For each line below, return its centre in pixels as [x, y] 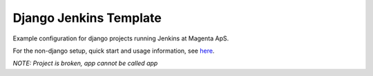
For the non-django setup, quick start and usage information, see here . [114, 51]
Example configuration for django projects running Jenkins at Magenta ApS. [121, 38]
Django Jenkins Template [87, 18]
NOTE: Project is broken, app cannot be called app [85, 63]
